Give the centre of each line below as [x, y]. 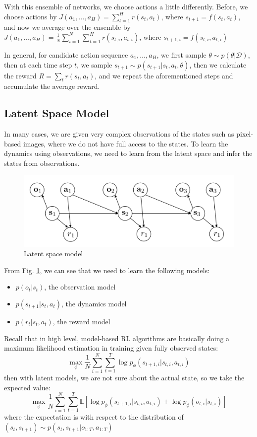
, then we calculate [218, 64]
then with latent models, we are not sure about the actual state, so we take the [124, 377]
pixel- [245, 134]
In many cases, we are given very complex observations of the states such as [119, 134]
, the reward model [81, 322]
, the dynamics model [94, 304]
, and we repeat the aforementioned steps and [164, 75]
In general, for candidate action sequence [66, 54]
